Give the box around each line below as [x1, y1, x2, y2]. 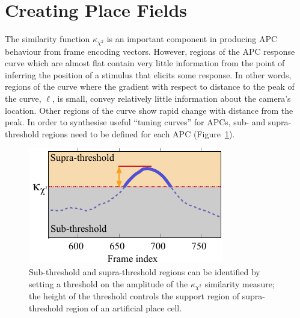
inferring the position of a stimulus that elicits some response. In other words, [5, 68, 292, 81]
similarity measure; [204, 277, 275, 290]
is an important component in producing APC [106, 33, 278, 45]
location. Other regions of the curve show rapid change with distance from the [5, 104, 293, 116]
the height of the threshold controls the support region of [29, 289, 240, 302]
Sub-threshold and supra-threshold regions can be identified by [29, 265, 260, 278]
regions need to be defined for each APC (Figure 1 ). [41, 127, 235, 140]
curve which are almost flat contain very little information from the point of [5, 57, 285, 69]
